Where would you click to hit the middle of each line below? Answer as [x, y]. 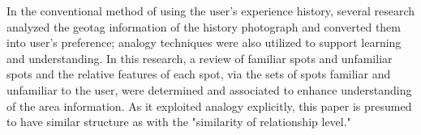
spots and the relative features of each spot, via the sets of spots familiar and [199, 74]
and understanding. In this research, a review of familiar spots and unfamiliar [200, 58]
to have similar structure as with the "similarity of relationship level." [179, 122]
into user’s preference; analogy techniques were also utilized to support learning [204, 42]
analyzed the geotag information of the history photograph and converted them [204, 26]
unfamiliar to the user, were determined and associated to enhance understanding [209, 89]
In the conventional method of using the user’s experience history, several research [211, 11]
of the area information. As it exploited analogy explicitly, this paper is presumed [209, 105]
